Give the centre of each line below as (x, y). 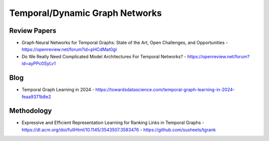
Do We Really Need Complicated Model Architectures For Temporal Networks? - (104, 56)
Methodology (31, 111)
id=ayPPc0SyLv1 (39, 64)
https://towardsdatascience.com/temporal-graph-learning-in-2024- (165, 90)
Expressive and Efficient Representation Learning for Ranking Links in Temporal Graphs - (113, 123)
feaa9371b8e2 (36, 97)
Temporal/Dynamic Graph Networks (85, 13)
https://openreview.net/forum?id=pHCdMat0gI (69, 49)
